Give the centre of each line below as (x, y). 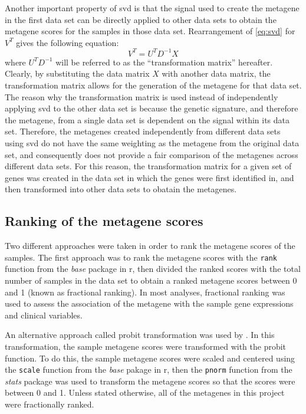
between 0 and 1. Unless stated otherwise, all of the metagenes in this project (145, 392)
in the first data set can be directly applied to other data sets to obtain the (141, 19)
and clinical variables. (44, 315)
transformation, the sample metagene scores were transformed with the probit (146, 346)
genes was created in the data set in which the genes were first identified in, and (149, 177)
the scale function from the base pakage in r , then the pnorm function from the (149, 369)
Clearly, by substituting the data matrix (77, 73)
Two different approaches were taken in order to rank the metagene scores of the (150, 246)
